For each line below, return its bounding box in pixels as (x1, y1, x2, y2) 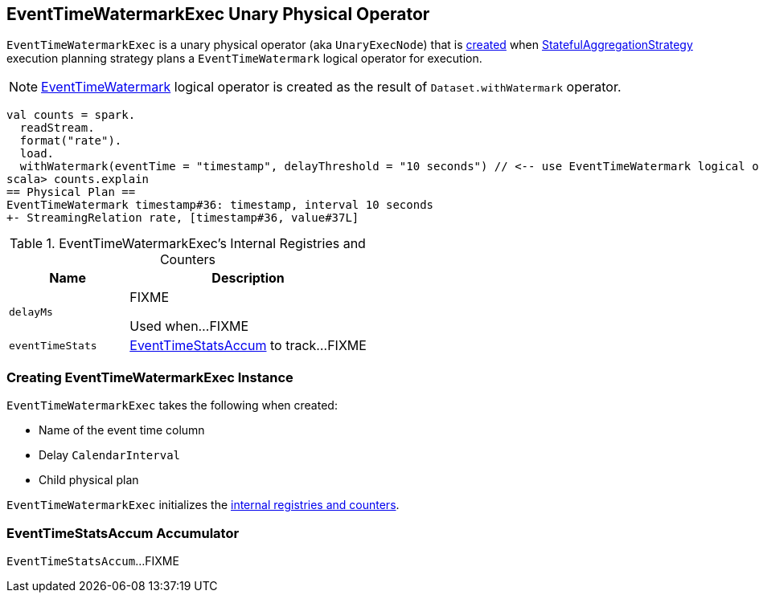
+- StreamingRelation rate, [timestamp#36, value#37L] (6, 211, 359, 225)
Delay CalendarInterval (39, 448, 180, 462)
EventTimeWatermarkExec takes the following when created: (6, 398, 338, 413)
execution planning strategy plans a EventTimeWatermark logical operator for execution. (6, 51, 482, 66)
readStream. (19, 121, 95, 135)
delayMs (9, 305, 53, 318)
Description (211, 270, 285, 287)
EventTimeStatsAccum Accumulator (6, 524, 240, 541)
